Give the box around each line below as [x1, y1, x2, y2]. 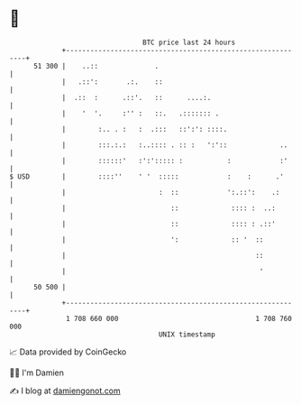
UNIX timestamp [158, 329, 216, 339]
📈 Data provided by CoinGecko [9, 346, 127, 357]
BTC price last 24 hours [142, 38, 236, 47]
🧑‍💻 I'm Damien [9, 367, 65, 378]
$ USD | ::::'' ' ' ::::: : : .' [9, 171, 284, 181]
